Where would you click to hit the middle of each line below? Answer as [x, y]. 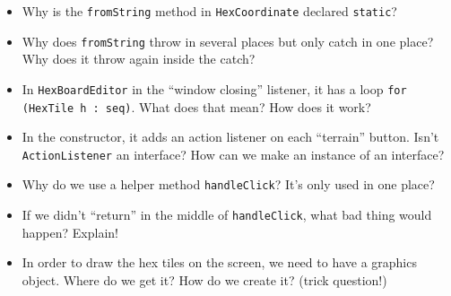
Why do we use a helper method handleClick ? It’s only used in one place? [228, 184]
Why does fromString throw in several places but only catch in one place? [228, 41]
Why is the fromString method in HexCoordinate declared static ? [209, 11]
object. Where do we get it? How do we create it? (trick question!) [204, 279]
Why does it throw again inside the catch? [139, 59]
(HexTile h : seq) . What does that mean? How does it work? [196, 106]
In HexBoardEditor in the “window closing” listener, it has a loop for [214, 88]
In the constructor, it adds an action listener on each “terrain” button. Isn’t [230, 137]
